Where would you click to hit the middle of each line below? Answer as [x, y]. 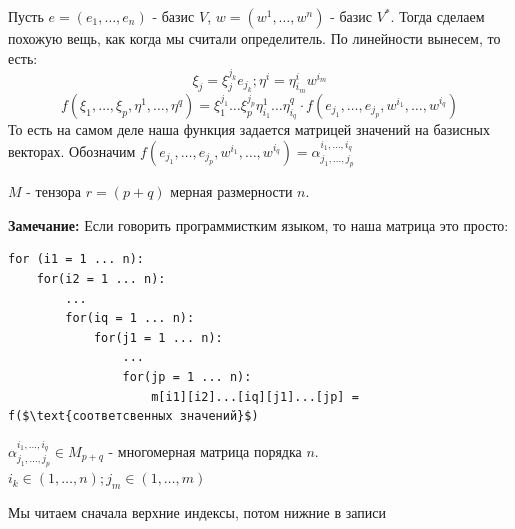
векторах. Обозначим [72, 150]
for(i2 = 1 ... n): [101, 278]
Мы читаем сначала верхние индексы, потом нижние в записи [197, 512]
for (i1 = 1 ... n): [76, 259]
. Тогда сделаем [437, 16]
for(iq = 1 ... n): [130, 318]
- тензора [54, 191]
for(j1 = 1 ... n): [158, 337]
